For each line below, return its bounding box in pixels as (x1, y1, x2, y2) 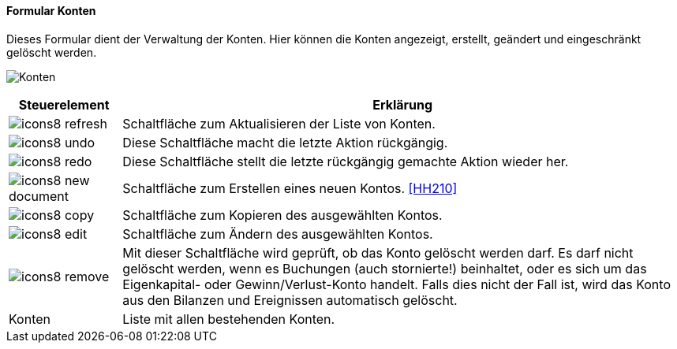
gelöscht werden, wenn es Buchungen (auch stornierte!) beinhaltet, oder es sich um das (122, 260, 647, 277)
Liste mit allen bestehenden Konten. (122, 310, 335, 327)
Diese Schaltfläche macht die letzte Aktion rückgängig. (122, 134, 448, 150)
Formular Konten (6, 4, 96, 17)
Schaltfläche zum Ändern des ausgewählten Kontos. (122, 225, 433, 242)
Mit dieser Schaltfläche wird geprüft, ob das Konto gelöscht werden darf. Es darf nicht (122, 244, 634, 261)
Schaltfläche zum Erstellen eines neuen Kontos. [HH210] (122, 180, 458, 196)
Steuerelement (18, 96, 110, 113)
